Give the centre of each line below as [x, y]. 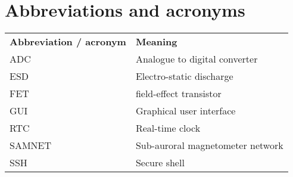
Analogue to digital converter [197, 59]
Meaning [156, 42]
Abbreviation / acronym [68, 42]
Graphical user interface [186, 111]
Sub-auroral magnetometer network [209, 145]
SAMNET [31, 145]
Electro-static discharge [184, 76]
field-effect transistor [178, 94]
